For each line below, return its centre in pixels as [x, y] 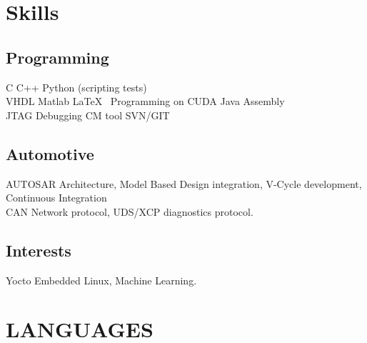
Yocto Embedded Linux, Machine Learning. [101, 280]
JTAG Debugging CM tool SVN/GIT [88, 115]
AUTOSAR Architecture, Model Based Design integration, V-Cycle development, [184, 183]
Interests [39, 250]
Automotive [50, 153]
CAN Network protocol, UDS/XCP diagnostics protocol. [130, 211]
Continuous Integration [56, 198]
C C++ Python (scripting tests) [76, 87]
